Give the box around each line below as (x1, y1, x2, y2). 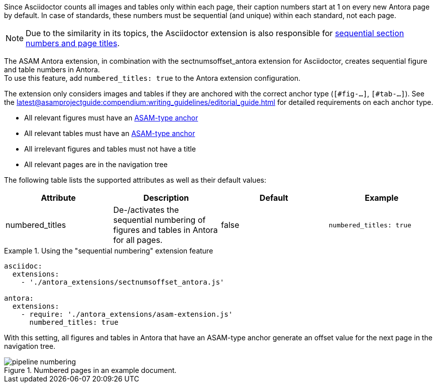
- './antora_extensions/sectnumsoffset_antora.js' (21, 278, 225, 286)
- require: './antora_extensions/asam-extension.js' (21, 310, 233, 318)
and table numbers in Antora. (4, 65, 100, 74)
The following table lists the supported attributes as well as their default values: (4, 176, 266, 184)
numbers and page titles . (26, 38, 120, 48)
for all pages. (113, 235, 163, 245)
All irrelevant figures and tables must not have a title (24, 145, 196, 153)
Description (143, 193, 189, 203)
